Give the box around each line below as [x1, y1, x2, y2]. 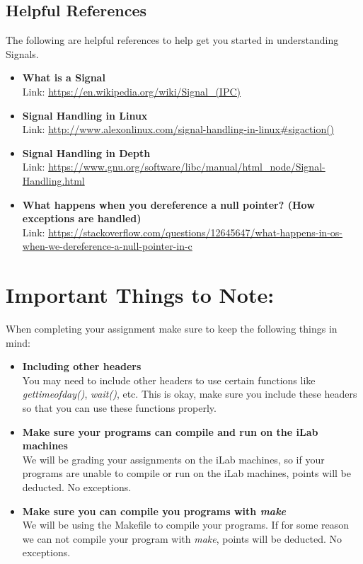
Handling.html [22, 173, 85, 188]
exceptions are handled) [22, 211, 142, 226]
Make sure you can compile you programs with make [22, 503, 287, 518]
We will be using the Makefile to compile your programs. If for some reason [22, 517, 350, 532]
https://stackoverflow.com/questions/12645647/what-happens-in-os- [48, 224, 342, 239]
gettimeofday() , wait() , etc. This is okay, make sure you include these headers [22, 386, 357, 401]
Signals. [6, 46, 39, 61]
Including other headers [22, 359, 142, 374]
